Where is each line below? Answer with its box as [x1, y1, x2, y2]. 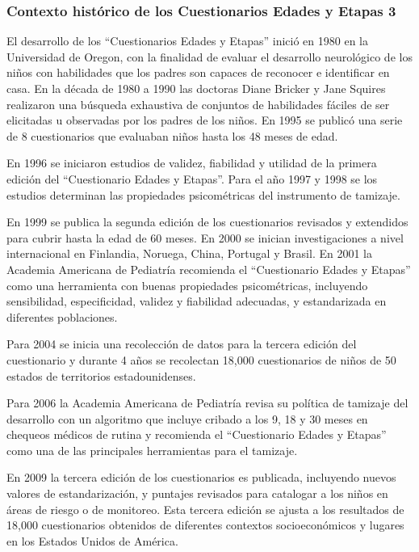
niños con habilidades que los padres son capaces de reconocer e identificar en [6, 64, 390, 81]
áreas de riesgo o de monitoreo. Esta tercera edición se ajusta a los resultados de [6, 500, 404, 517]
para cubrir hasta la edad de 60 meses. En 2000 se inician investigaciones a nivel [6, 229, 404, 246]
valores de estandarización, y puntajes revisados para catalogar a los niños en [6, 485, 388, 502]
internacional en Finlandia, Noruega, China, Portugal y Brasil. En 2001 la [6, 245, 372, 262]
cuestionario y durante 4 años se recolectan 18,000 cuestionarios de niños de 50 [6, 351, 396, 368]
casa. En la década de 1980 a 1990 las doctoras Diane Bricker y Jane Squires [6, 80, 386, 96]
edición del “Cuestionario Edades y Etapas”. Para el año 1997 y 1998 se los [6, 170, 378, 187]
